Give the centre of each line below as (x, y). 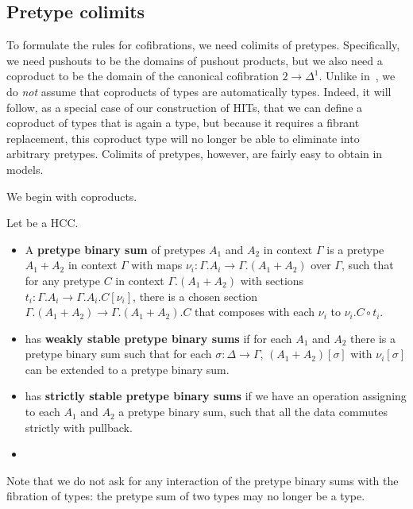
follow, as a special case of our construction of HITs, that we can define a (185, 107)
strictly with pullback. (79, 427)
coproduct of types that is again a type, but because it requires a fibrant (183, 123)
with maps (157, 265)
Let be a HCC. (42, 223)
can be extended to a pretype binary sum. (127, 369)
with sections (272, 280)
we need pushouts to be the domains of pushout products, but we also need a (195, 60)
